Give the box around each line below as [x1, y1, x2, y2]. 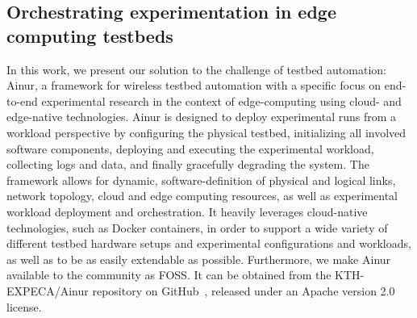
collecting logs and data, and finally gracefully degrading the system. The [6, 156, 369, 173]
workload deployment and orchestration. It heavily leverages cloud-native [6, 203, 368, 220]
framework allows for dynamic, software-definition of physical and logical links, [6, 171, 396, 188]
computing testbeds [6, 23, 173, 48]
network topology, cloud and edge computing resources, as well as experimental [6, 187, 398, 204]
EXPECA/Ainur [6, 282, 89, 299]
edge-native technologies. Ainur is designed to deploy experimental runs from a [6, 108, 397, 125]
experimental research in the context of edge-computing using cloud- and [41, 92, 402, 109]
